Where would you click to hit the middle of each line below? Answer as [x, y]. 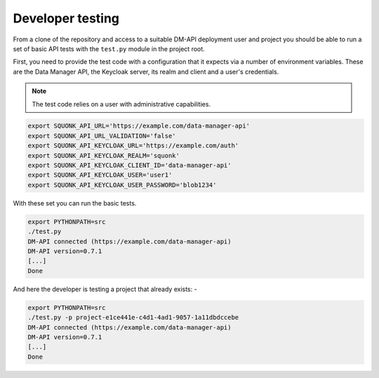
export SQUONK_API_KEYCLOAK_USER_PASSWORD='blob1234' [122, 185]
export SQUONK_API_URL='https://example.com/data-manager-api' [139, 126]
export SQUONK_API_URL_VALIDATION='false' [102, 136]
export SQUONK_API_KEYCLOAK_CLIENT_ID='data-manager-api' [129, 166]
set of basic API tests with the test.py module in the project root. [109, 48]
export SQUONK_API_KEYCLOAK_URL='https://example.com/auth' [133, 146]
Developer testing [66, 18]
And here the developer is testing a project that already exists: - [105, 289]
